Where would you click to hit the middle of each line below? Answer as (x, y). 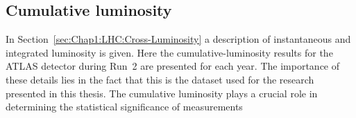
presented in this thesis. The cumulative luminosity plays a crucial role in (162, 93)
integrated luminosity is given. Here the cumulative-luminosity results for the (169, 52)
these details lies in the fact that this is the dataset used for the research (160, 79)
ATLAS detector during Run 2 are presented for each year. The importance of (173, 66)
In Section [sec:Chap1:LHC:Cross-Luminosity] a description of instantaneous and (178, 39)
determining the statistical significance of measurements (124, 107)
